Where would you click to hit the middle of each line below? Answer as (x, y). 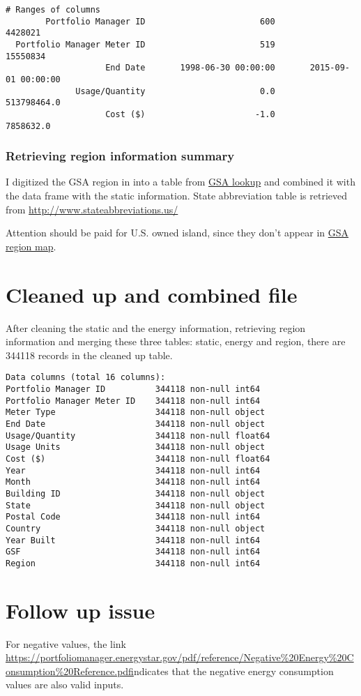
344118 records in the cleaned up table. (89, 355)
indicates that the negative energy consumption (233, 671)
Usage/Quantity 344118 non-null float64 (138, 436)
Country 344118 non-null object (136, 528)
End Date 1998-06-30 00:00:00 (190, 68)
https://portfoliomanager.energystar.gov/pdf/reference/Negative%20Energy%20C (180, 657)
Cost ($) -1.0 (190, 114)
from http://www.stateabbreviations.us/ (92, 209)
